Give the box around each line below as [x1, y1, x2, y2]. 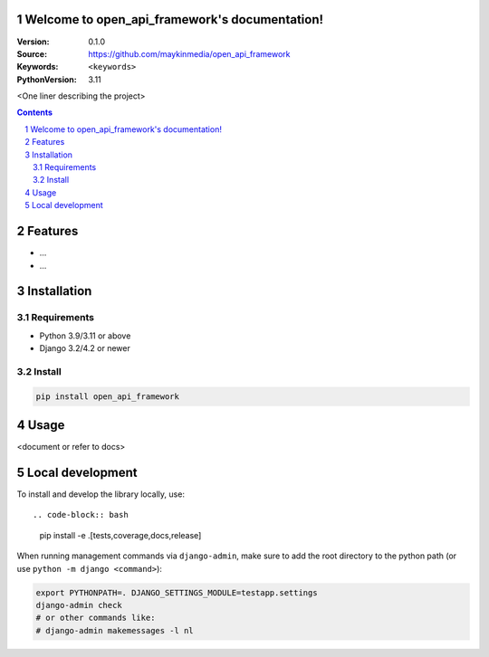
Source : [16, 48, 48, 59]
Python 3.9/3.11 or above [39, 330, 131, 341]
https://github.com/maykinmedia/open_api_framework [88, 48, 291, 59]
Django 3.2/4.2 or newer [39, 343, 130, 354]
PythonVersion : [16, 73, 77, 85]
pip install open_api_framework [35, 391, 180, 402]
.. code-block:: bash [33, 509, 129, 520]
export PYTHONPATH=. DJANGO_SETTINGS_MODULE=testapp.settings [35, 587, 318, 597]
